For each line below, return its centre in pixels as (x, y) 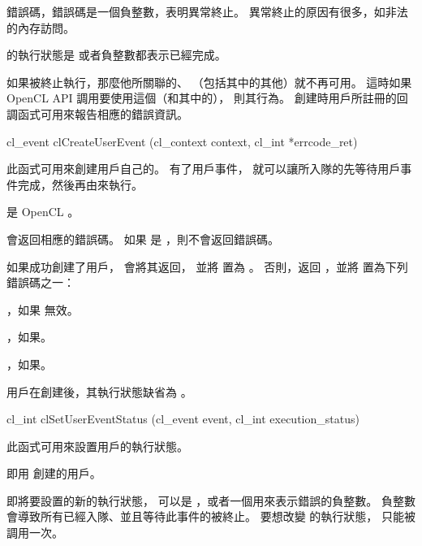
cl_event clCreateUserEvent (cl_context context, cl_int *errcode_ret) (182, 141)
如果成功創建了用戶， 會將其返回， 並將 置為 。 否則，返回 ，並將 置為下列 (207, 266)
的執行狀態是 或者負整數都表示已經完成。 (116, 55)
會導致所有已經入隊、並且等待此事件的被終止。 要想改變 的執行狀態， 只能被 (211, 516)
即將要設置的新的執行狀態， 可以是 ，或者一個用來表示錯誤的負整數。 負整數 (211, 500)
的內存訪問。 (41, 27)
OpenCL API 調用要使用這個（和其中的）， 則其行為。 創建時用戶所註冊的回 (207, 98)
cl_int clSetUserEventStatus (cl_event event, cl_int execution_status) (183, 419)
